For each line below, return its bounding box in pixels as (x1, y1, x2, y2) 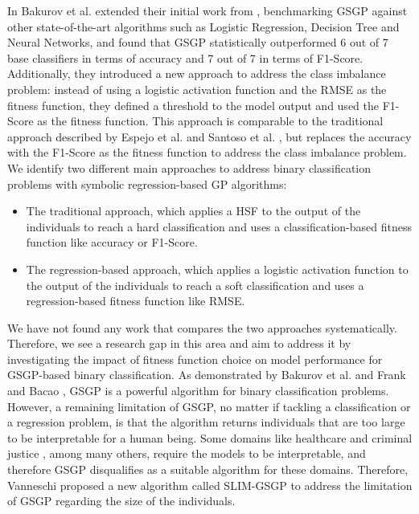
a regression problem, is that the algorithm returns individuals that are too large (7, 414, 405, 430)
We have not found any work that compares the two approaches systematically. (7, 319, 397, 336)
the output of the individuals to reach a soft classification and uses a (26, 276, 364, 293)
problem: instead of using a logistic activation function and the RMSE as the (7, 80, 387, 97)
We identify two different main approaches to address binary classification (7, 159, 372, 176)
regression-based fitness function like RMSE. (26, 292, 245, 309)
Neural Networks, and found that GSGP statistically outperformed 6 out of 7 (7, 34, 388, 51)
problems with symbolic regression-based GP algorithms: (7, 175, 287, 192)
